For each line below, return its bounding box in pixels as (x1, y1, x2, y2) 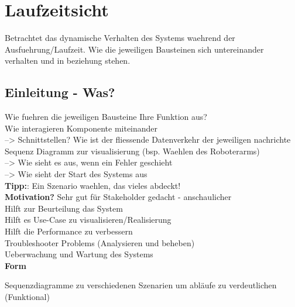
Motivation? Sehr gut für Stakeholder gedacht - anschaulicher (5, 191, 232, 203)
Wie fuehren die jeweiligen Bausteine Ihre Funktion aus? (5, 111, 207, 123)
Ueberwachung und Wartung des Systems (5, 248, 153, 260)
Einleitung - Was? (5, 83, 115, 101)
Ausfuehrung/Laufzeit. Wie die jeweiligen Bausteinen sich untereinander (5, 43, 264, 55)
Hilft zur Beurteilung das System (5, 202, 123, 214)
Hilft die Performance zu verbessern (5, 225, 133, 237)
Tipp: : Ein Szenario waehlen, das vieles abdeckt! (5, 179, 181, 191)
